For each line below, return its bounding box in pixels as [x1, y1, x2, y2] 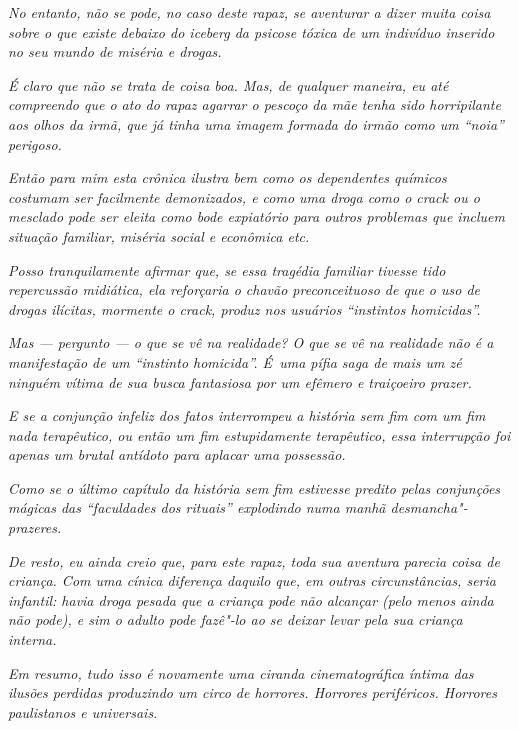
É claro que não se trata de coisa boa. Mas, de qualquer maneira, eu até [8, 74, 449, 95]
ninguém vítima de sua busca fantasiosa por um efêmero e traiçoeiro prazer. [8, 371, 472, 392]
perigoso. [8, 133, 62, 154]
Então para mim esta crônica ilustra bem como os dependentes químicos [8, 167, 447, 188]
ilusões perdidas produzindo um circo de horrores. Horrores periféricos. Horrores [8, 682, 497, 703]
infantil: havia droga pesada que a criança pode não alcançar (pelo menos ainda [8, 589, 494, 610]
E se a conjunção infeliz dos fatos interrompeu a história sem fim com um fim [8, 405, 486, 426]
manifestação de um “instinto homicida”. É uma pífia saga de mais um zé [8, 351, 462, 372]
